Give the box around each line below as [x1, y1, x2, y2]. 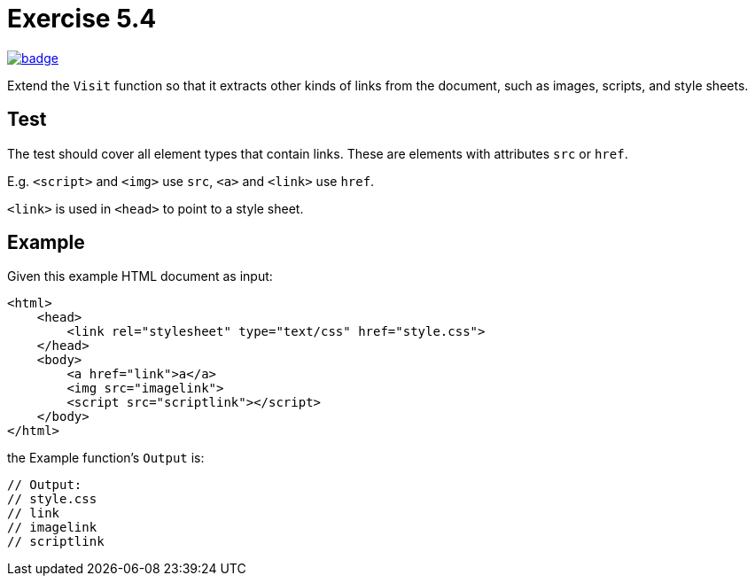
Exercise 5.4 [7, 4, 157, 34]
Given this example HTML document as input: [7, 268, 273, 284]
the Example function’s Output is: [7, 450, 205, 466]
